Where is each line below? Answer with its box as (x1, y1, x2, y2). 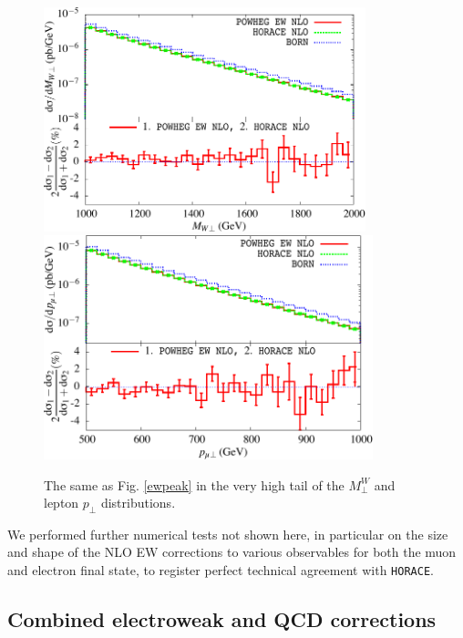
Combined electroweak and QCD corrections (7, 605, 437, 633)
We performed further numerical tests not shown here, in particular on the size (7, 524, 448, 543)
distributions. (100, 493, 176, 512)
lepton (44, 493, 79, 512)
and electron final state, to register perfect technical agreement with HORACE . (7, 561, 434, 580)
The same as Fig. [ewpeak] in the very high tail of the (44, 475, 345, 494)
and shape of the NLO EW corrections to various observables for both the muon (7, 542, 457, 561)
